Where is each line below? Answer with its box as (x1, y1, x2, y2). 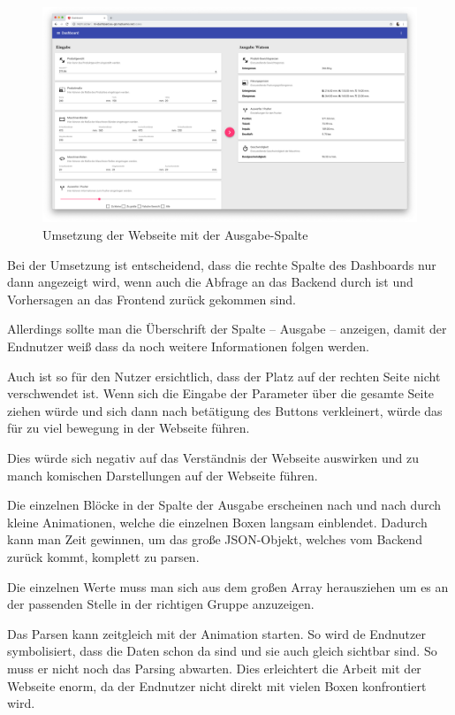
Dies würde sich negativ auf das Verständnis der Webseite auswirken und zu (7, 449, 420, 466)
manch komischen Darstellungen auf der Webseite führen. (7, 465, 318, 484)
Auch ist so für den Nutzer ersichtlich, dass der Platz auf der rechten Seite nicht (7, 366, 441, 385)
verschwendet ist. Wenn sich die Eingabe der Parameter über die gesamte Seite (7, 384, 435, 403)
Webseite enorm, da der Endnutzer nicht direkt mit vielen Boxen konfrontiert (7, 676, 427, 695)
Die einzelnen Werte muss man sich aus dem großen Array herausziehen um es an (7, 577, 449, 596)
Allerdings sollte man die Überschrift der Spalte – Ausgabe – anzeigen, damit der (7, 319, 447, 338)
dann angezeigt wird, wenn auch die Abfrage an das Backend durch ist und (7, 273, 413, 291)
